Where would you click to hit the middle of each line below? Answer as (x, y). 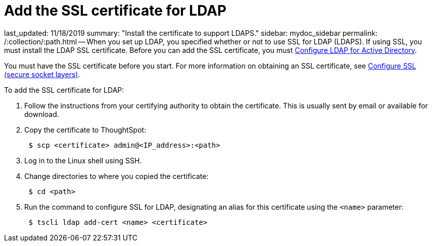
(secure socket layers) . (42, 74)
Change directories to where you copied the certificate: (116, 176)
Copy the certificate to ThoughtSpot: (85, 130)
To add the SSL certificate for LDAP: (64, 90)
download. (42, 114)
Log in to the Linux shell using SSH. (83, 160)
